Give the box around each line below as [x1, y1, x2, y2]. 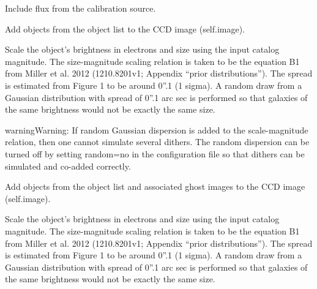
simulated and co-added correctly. [5, 159, 131, 172]
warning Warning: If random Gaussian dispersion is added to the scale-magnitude [5, 123, 308, 136]
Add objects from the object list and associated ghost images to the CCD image [5, 180, 305, 193]
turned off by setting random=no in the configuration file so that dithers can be [5, 147, 305, 160]
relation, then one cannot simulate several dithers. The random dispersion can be [5, 135, 310, 148]
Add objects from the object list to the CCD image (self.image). [5, 22, 245, 35]
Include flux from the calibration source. [5, 2, 156, 14]
